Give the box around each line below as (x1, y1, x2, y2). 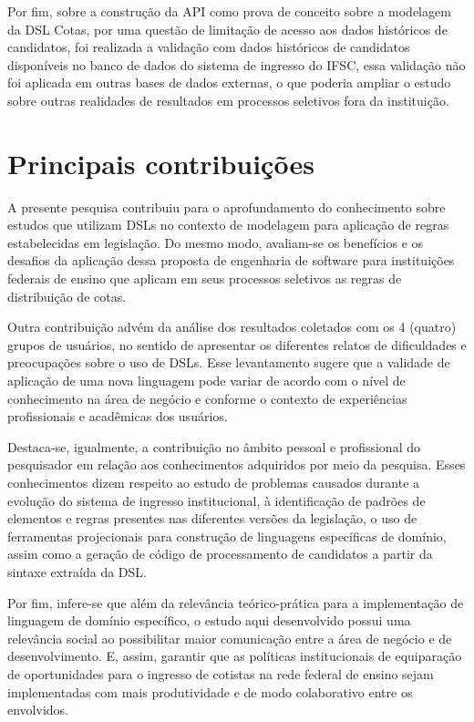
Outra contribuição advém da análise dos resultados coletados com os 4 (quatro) (7, 317, 457, 336)
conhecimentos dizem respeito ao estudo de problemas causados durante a (7, 473, 420, 491)
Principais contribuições (7, 144, 314, 181)
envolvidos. (7, 700, 68, 719)
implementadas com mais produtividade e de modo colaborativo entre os (7, 682, 413, 701)
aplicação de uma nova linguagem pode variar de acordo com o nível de (7, 371, 406, 390)
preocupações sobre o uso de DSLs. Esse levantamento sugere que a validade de (7, 353, 450, 372)
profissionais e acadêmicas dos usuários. (7, 407, 228, 426)
